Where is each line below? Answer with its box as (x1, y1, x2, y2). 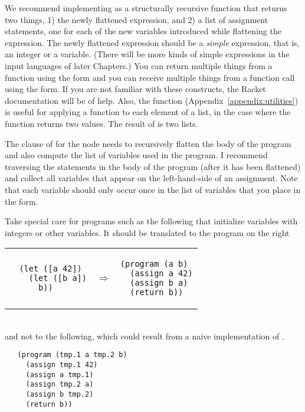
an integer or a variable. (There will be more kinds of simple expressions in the (5, 48, 290, 60)
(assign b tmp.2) (25, 390, 94, 399)
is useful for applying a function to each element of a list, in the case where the (5, 106, 291, 118)
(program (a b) (120, 259, 188, 269)
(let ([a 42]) (19, 264, 82, 274)
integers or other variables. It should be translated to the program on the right (5, 226, 290, 238)
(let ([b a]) (28, 273, 87, 283)
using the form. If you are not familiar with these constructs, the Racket (5, 83, 266, 95)
